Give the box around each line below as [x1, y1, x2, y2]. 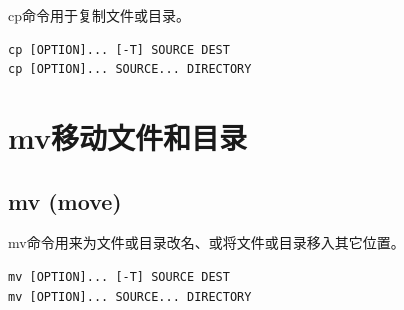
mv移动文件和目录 [8, 116, 247, 157]
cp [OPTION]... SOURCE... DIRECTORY [8, 62, 252, 77]
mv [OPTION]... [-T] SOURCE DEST [8, 269, 230, 284]
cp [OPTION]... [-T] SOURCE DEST [8, 42, 230, 57]
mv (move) [8, 185, 122, 216]
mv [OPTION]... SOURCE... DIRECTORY [8, 289, 252, 304]
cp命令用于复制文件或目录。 [8, 5, 190, 25]
